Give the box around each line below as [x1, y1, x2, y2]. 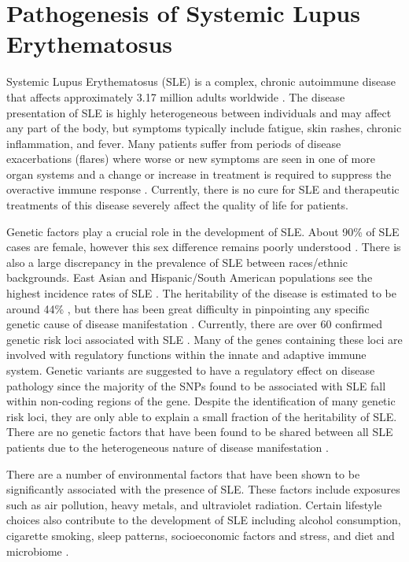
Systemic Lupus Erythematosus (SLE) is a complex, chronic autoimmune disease [6, 73, 396, 90]
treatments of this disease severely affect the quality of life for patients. [6, 197, 348, 213]
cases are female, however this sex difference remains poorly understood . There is [6, 238, 401, 255]
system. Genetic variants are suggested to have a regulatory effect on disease [6, 362, 375, 378]
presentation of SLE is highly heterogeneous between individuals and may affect [6, 104, 392, 120]
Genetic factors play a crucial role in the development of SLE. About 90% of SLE [6, 223, 400, 239]
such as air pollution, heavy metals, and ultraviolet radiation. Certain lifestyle [6, 496, 382, 512]
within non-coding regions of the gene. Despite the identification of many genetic [6, 393, 396, 409]
